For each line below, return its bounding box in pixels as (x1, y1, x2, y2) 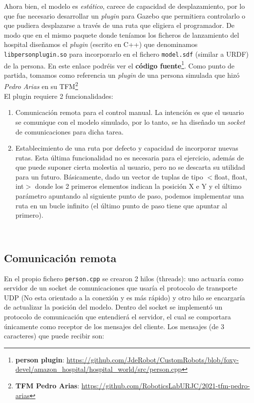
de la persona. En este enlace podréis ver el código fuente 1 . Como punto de (4, 59, 235, 70)
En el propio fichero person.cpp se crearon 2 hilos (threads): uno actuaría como (4, 273, 244, 283)
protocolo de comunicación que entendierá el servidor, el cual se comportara (4, 312, 231, 322)
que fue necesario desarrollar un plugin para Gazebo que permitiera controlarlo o (4, 10, 246, 21)
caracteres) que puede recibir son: (4, 331, 105, 341)
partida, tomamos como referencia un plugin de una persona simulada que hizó (4, 69, 240, 80)
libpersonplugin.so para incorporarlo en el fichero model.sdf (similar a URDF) (4, 48, 249, 59)
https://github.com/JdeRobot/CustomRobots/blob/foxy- (66, 354, 239, 364)
